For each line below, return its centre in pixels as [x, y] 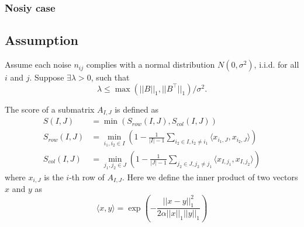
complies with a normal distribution [151, 64]
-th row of [87, 177]
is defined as [137, 109]
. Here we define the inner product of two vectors [210, 177]
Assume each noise [38, 64]
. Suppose [47, 77]
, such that [110, 77]
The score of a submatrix [50, 109]
